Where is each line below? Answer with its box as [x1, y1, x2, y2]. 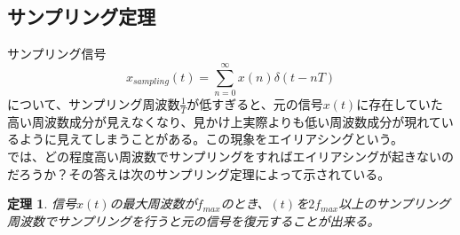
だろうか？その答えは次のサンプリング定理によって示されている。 [7, 164, 391, 183]
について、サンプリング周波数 [7, 94, 180, 113]
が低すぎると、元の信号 [186, 94, 323, 113]
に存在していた [356, 94, 443, 113]
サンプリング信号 [7, 44, 107, 63]
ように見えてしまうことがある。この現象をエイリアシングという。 [19, 129, 403, 148]
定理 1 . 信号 [7, 194, 76, 213]
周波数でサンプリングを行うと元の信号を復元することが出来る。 [7, 211, 380, 230]
